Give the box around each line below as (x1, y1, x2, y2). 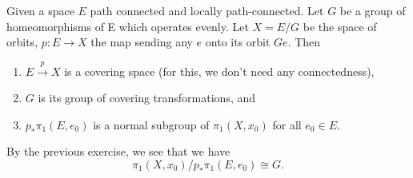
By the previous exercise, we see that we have (6, 143, 231, 160)
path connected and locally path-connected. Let (90, 2, 324, 18)
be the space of (303, 18, 377, 34)
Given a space (6, 2, 74, 18)
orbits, (6, 34, 38, 50)
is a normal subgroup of (93, 116, 210, 133)
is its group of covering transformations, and (38, 89, 256, 106)
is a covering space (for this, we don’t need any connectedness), (64, 62, 375, 79)
